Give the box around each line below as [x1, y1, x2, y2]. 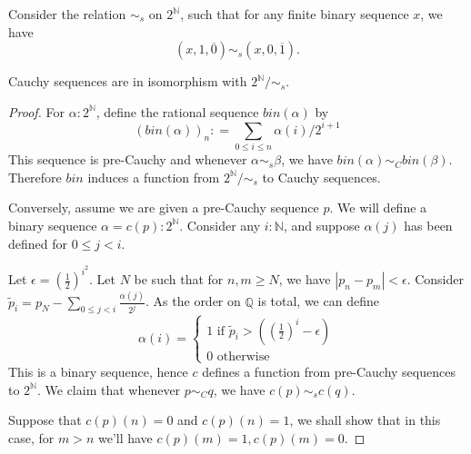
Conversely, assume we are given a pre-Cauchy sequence [8, 198, 319, 217]
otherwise [216, 350, 270, 363]
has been [404, 215, 453, 234]
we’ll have [97, 428, 153, 447]
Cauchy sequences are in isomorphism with [8, 72, 247, 91]
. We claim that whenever [36, 380, 181, 399]
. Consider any [179, 215, 261, 234]
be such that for [134, 270, 224, 289]
